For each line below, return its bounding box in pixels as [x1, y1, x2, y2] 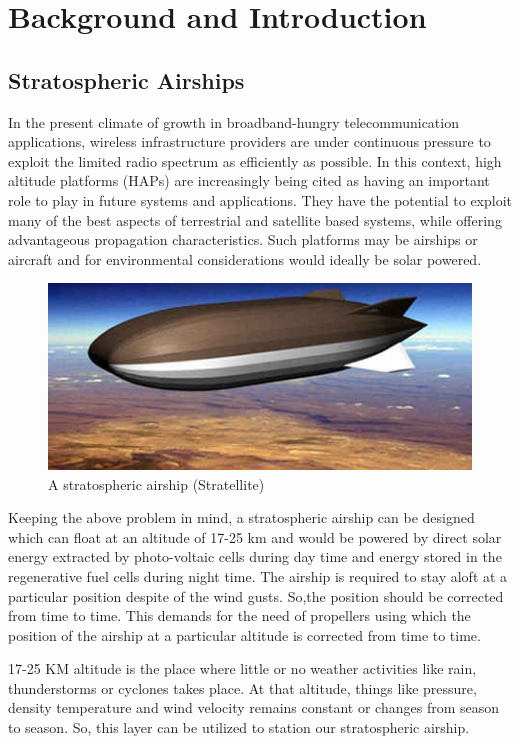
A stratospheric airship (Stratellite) [48, 473, 265, 494]
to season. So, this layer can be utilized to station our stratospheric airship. [8, 717, 470, 738]
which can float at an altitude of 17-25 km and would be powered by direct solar [8, 526, 502, 547]
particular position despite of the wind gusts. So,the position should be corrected [8, 585, 504, 606]
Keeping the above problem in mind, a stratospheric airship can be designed [8, 507, 475, 528]
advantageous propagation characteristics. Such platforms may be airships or [8, 229, 478, 250]
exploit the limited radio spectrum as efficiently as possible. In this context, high [8, 150, 502, 171]
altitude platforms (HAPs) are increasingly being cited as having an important [8, 170, 490, 191]
